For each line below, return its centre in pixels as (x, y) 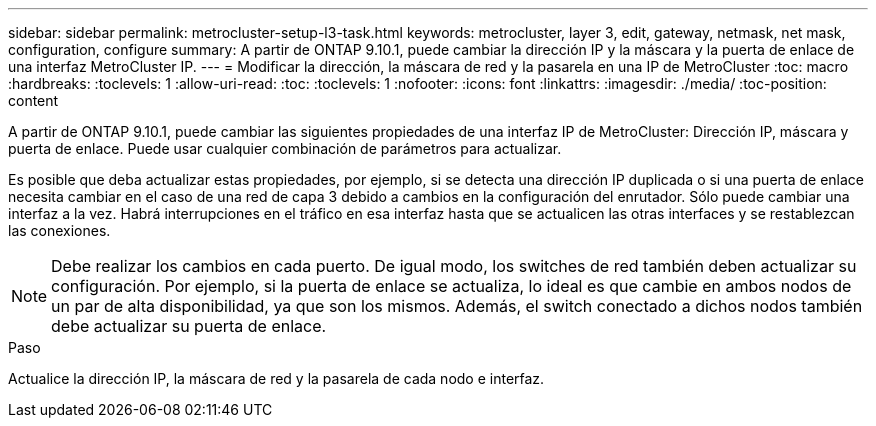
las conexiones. (59, 230)
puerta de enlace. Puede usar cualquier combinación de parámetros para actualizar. (285, 148)
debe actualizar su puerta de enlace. (189, 326)
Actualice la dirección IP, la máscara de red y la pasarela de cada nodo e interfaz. (276, 378)
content (33, 100)
